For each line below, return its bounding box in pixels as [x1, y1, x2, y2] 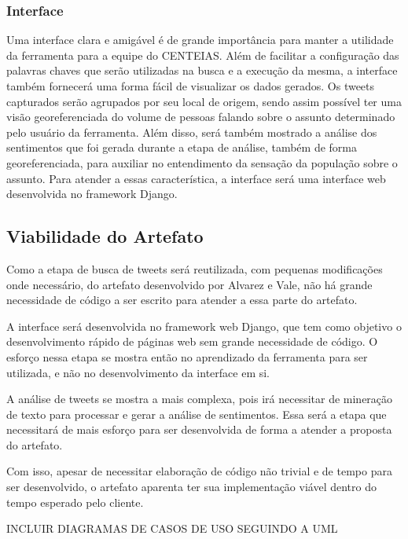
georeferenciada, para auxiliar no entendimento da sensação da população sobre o [6, 154, 398, 170]
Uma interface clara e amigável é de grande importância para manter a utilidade [6, 31, 394, 48]
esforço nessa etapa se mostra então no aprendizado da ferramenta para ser [6, 348, 368, 365]
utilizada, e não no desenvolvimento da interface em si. [6, 364, 270, 380]
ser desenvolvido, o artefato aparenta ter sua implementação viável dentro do [6, 478, 377, 495]
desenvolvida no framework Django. [6, 185, 178, 202]
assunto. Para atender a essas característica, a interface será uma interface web [6, 170, 386, 186]
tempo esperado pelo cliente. [6, 493, 144, 510]
